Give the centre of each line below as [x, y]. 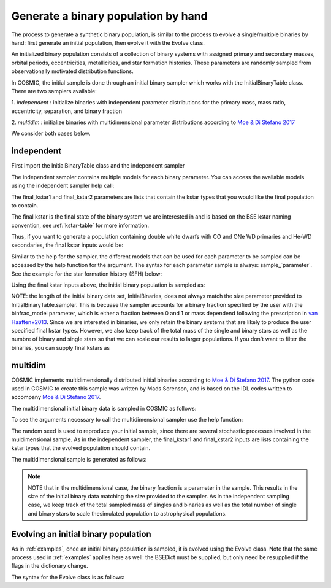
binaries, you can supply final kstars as [61, 347]
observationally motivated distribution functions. [73, 71]
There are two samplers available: [54, 91]
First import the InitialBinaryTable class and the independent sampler [98, 166]
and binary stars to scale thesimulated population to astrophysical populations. [127, 513]
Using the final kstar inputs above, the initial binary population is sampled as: [108, 285]
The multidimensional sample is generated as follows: [79, 459]
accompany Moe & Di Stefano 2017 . [56, 397]
